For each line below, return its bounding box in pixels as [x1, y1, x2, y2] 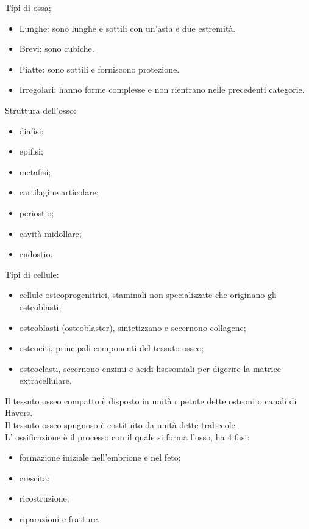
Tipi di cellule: [5, 268, 59, 280]
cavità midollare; [19, 227, 82, 239]
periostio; [19, 206, 54, 219]
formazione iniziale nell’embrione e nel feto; [19, 451, 181, 464]
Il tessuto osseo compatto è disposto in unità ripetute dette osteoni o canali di [5, 394, 297, 407]
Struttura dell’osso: [5, 103, 76, 116]
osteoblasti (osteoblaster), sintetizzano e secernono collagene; [19, 321, 246, 334]
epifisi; [19, 145, 43, 158]
